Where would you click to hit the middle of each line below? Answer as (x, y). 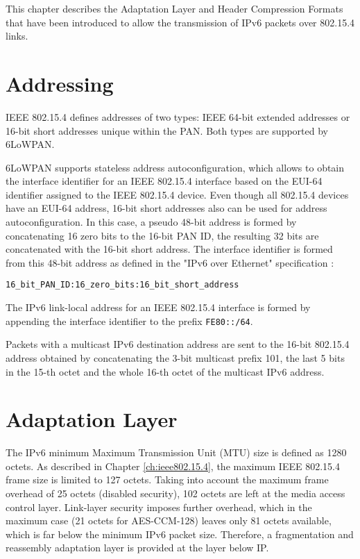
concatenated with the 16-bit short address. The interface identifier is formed (169, 249)
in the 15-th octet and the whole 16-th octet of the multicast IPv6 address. (165, 371)
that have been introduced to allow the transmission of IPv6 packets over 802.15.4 (180, 22)
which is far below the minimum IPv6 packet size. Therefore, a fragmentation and (180, 534)
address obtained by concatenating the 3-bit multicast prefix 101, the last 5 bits (175, 357)
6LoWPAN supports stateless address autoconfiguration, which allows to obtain (175, 167)
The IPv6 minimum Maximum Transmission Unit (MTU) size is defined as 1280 (176, 452)
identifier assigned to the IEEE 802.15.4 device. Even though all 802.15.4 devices (177, 194)
